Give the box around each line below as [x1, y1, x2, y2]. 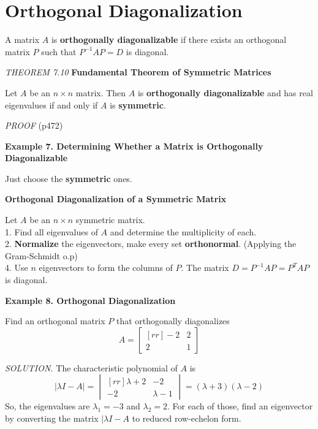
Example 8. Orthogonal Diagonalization [5, 294, 176, 306]
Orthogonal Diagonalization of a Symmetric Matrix [5, 192, 227, 205]
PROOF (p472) [5, 119, 63, 132]
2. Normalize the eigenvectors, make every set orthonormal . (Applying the [5, 237, 297, 250]
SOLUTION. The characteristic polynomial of [5, 361, 178, 374]
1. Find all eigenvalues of [5, 225, 98, 238]
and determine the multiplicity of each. [110, 225, 257, 238]
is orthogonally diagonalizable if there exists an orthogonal [51, 33, 287, 46]
